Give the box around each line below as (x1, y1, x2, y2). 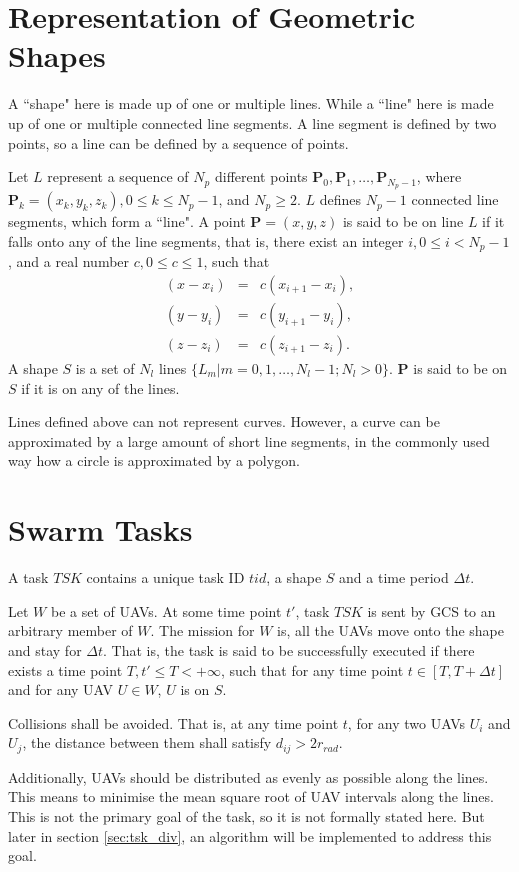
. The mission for (150, 620, 255, 641)
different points (214, 166, 308, 187)
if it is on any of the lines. (21, 377, 180, 398)
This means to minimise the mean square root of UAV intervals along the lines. (8, 786, 494, 807)
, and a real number (8, 251, 130, 272)
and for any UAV (8, 679, 114, 700)
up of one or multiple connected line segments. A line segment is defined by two (8, 112, 497, 133)
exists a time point (8, 659, 123, 680)
